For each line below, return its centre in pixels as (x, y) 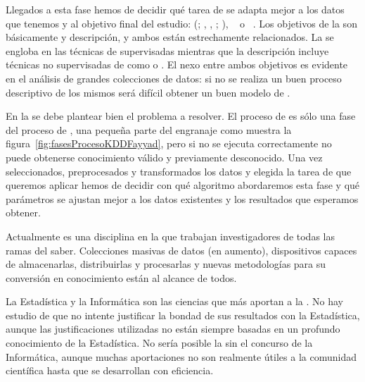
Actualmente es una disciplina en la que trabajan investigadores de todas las (170, 236)
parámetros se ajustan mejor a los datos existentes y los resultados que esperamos (182, 198)
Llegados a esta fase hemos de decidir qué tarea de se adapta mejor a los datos (175, 9)
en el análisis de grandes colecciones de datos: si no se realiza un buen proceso (174, 78)
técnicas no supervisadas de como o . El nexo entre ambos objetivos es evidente (177, 64)
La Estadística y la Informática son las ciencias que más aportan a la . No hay (175, 301)
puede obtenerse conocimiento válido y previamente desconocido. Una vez (164, 157)
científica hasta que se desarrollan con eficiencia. (110, 370)
